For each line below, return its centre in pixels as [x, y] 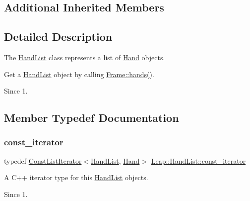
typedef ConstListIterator [43, 160]
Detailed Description [58, 37]
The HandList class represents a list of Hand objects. [85, 57]
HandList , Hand [115, 160]
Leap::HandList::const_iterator [198, 160]
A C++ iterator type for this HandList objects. [76, 177]
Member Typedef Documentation [92, 118]
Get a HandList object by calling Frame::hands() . [79, 74]
